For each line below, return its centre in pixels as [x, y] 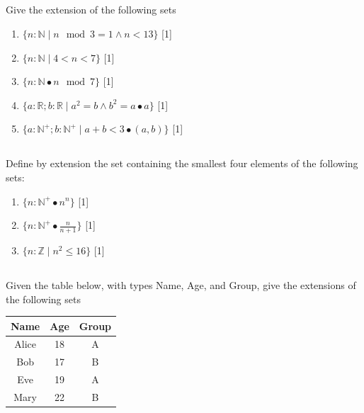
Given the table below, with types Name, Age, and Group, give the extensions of [181, 284]
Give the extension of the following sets [91, 10]
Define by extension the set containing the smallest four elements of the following [182, 163]
